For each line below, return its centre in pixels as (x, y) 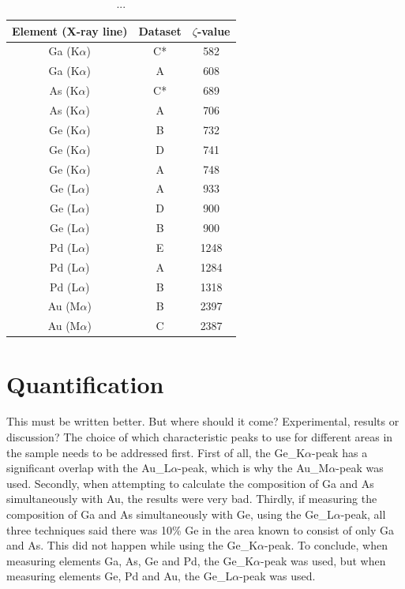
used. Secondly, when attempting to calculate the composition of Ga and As (190, 483)
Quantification (85, 383)
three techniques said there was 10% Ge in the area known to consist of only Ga (201, 529)
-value (214, 30)
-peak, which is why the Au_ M (253, 468)
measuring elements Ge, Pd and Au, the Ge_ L (120, 576)
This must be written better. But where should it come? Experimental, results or (203, 421)
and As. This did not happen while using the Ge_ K (132, 545)
